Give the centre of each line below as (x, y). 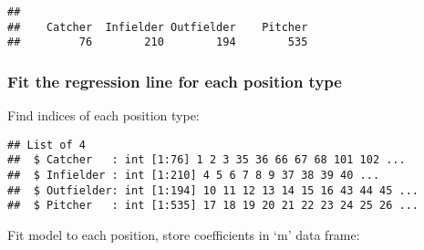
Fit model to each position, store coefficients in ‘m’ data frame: (184, 235)
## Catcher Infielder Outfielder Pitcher (158, 27)
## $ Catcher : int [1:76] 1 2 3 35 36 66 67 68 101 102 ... (207, 160)
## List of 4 (47, 145)
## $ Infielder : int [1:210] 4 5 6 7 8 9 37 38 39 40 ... (194, 176)
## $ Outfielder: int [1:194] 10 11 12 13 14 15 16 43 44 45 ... (213, 190)
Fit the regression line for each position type (175, 81)
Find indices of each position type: (103, 115)
